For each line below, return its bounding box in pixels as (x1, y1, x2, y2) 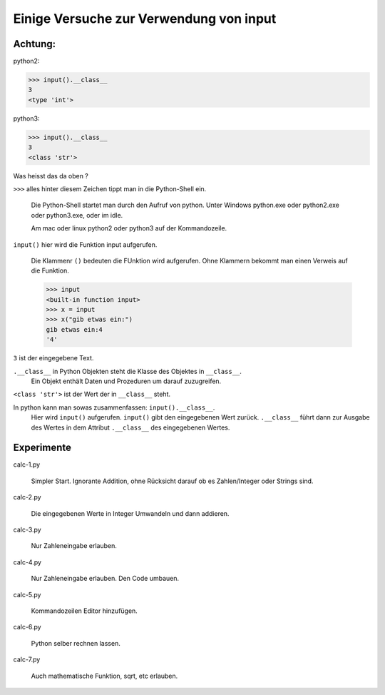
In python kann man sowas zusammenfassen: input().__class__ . (13, 403, 215, 412)
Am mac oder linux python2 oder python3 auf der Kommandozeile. (31, 224, 227, 233)
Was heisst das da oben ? (13, 171, 89, 180)
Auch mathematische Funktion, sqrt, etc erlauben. (31, 671, 178, 680)
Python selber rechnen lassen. (31, 639, 120, 647)
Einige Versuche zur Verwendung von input (13, 11, 277, 26)
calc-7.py (13, 655, 41, 664)
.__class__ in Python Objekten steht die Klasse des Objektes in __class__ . (13, 367, 242, 375)
